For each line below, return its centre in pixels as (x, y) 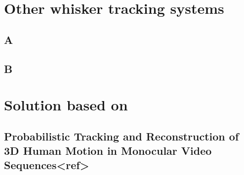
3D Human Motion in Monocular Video (108, 151)
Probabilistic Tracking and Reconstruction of (122, 136)
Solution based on (66, 105)
